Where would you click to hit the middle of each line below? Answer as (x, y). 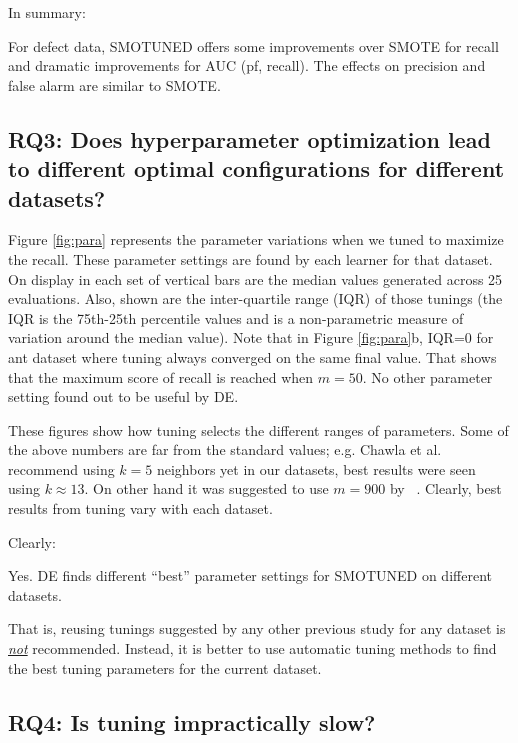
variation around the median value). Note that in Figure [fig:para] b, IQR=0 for (251, 337)
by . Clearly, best (445, 488)
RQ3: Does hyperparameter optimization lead (249, 138)
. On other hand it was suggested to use (206, 488)
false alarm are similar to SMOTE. (114, 84)
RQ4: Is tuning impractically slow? (192, 721)
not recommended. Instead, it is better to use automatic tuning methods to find (252, 648)
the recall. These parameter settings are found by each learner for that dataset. (250, 258)
